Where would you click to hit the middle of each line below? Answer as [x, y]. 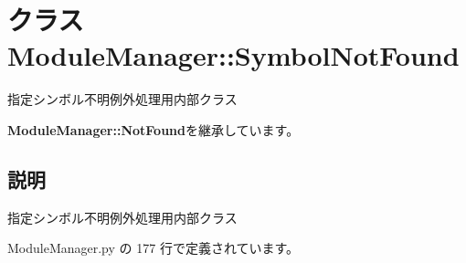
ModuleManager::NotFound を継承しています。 [154, 129]
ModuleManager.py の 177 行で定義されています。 [154, 248]
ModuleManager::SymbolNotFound [233, 55]
